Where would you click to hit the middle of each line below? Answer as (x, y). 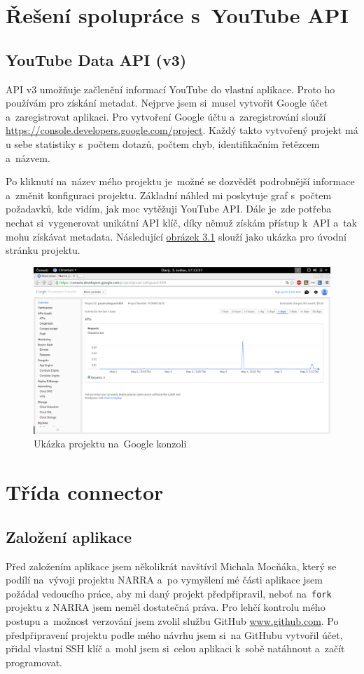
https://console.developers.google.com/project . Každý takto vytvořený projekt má (182, 130)
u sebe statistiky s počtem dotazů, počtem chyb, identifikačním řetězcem (163, 143)
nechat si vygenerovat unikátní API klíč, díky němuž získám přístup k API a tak (181, 222)
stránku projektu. (43, 250)
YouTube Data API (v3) (96, 59)
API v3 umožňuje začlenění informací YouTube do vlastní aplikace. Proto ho (170, 89)
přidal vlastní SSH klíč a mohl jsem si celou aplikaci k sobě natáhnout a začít (175, 648)
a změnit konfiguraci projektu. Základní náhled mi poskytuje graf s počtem (169, 195)
